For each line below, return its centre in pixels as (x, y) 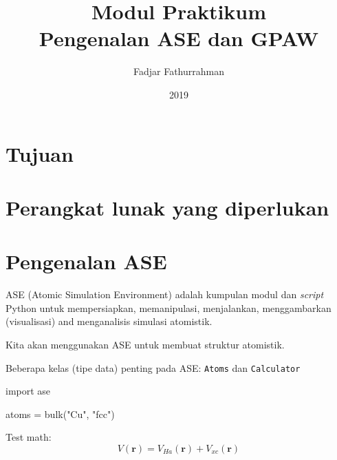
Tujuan (40, 153)
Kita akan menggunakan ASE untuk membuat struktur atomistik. (145, 344)
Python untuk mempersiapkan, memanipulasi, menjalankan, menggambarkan (168, 307)
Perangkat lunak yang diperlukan (167, 207)
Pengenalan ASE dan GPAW (179, 38)
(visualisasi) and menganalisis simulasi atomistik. (109, 321)
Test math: (29, 437)
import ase (28, 391)
